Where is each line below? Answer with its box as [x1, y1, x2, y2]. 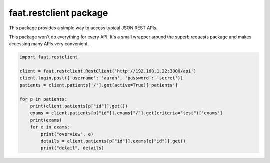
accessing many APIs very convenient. [9, 41, 89, 47]
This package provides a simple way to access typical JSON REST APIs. [9, 25, 158, 31]
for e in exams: [30, 124, 70, 130]
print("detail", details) [40, 145, 104, 151]
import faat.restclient [19, 54, 78, 60]
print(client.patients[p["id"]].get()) [30, 103, 128, 109]
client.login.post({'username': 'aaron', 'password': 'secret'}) [19, 75, 183, 81]
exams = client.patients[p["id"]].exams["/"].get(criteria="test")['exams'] [30, 110, 223, 116]
